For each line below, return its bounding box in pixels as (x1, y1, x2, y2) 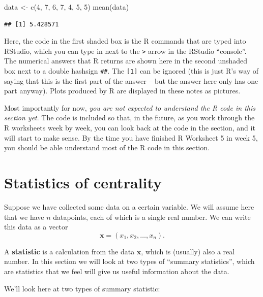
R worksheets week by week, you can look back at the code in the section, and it (4, 122, 255, 133)
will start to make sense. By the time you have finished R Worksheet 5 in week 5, (4, 132, 258, 143)
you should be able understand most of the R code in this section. (4, 142, 210, 153)
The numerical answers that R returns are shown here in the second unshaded (4, 55, 248, 66)
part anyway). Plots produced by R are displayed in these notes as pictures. (4, 85, 241, 96)
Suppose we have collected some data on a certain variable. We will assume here (4, 201, 254, 212)
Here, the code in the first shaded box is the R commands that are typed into (4, 36, 246, 46)
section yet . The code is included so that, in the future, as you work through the (4, 112, 255, 123)
